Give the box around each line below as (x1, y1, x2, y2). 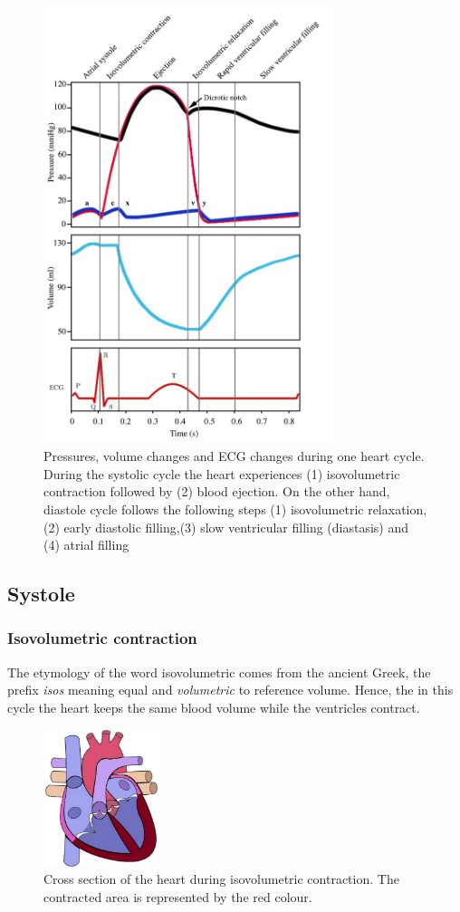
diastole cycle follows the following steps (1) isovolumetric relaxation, (43, 500, 427, 518)
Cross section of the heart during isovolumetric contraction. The (43, 869, 399, 888)
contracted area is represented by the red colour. (43, 887, 312, 906)
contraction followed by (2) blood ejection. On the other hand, (43, 482, 390, 501)
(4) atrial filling (43, 535, 129, 554)
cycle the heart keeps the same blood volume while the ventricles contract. (7, 697, 420, 716)
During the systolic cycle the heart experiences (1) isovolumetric (43, 464, 400, 483)
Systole (7, 580, 75, 608)
